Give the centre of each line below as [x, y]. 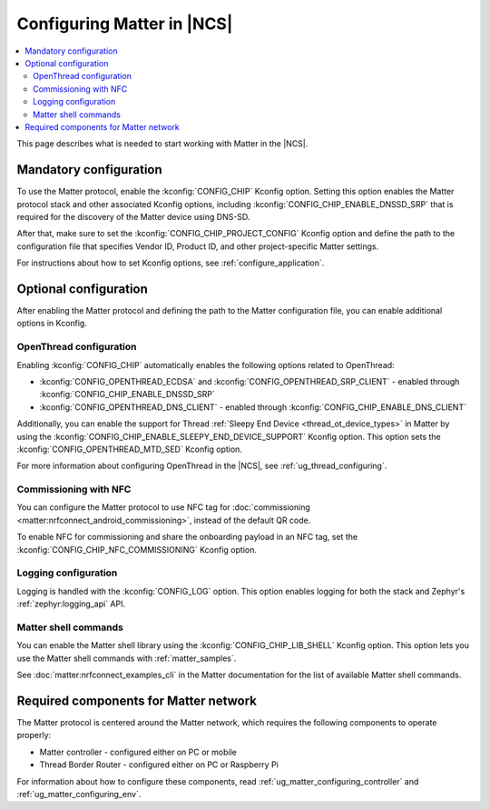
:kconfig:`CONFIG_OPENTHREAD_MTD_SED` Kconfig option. [129, 449]
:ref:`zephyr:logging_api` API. [71, 604]
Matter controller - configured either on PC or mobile [138, 752]
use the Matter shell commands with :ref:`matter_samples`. [127, 658]
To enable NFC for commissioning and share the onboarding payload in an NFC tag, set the [187, 537]
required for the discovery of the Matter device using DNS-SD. [133, 216]
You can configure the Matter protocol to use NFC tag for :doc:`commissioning [163, 507]
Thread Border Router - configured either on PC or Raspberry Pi [159, 765]
